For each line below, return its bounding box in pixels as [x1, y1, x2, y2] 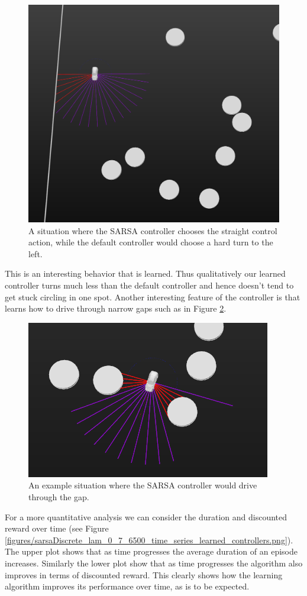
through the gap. [28, 491, 89, 503]
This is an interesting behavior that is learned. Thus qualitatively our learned [5, 267, 286, 280]
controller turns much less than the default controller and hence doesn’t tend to [5, 279, 294, 291]
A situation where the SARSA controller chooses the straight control [28, 224, 277, 237]
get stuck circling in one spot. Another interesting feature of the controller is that [5, 290, 300, 303]
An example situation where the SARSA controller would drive [28, 479, 257, 491]
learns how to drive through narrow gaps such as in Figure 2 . [5, 302, 227, 315]
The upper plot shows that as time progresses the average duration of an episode [5, 545, 298, 558]
